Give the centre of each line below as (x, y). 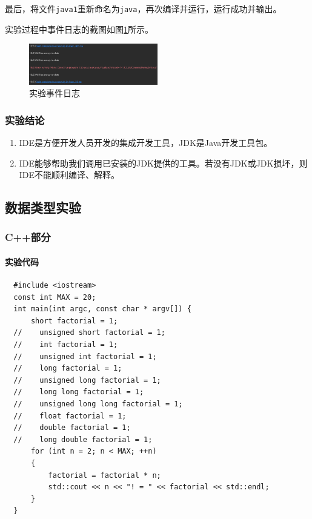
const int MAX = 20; (55, 297)
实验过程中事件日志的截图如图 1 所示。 (79, 29)
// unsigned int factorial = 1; (85, 356)
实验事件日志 (55, 93)
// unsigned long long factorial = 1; (98, 404)
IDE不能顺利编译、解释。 (69, 175)
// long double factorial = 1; (83, 439)
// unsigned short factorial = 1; (89, 333)
